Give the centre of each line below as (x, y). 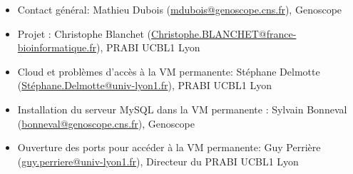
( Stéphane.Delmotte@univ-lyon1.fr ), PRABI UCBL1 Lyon (144, 85)
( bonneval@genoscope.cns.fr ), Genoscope (106, 123)
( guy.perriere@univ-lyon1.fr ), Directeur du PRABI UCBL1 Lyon (158, 161)
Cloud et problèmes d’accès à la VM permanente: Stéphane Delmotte (169, 71)
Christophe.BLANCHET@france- (224, 33)
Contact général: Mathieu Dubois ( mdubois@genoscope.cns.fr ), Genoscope (180, 9)
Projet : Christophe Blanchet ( (85, 33)
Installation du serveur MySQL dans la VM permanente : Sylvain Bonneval (182, 109)
